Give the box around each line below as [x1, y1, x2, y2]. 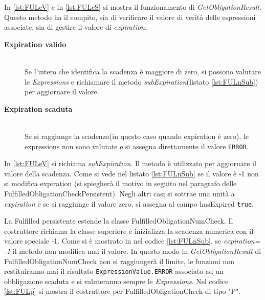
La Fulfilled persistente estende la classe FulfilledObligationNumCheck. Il [4, 215, 233, 226]
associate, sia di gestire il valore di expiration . [4, 22, 147, 32]
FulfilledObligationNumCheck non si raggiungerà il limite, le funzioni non [4, 255, 234, 266]
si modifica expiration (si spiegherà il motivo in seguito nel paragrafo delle [4, 178, 237, 189]
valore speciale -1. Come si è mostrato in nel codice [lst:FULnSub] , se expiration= [4, 235, 260, 246]
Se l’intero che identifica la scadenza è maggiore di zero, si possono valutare [25, 66, 261, 76]
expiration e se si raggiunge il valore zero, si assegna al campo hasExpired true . [4, 198, 254, 209]
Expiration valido [4, 38, 67, 49]
